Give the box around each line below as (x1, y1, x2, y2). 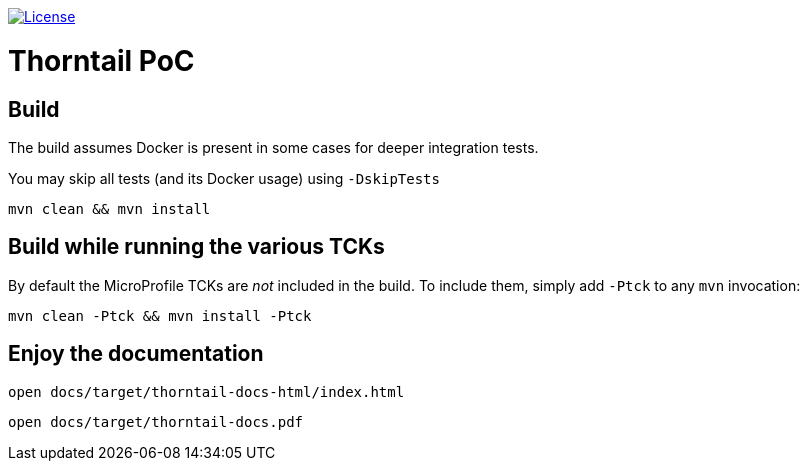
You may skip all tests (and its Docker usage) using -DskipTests (8, 169, 440, 187)
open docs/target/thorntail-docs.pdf (8, 413, 304, 430)
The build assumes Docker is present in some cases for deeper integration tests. (8, 138, 539, 156)
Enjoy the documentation (8, 341, 264, 367)
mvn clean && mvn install (8, 200, 211, 217)
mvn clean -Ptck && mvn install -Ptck (8, 307, 312, 324)
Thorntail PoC (8, 43, 195, 78)
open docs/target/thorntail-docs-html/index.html (8, 383, 405, 400)
